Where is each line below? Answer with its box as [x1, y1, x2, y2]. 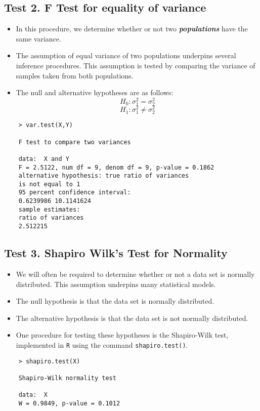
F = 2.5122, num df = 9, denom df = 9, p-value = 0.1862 [18, 163, 214, 171]
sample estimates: [18, 205, 80, 213]
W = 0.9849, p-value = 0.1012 [18, 399, 120, 407]
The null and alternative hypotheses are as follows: [16, 87, 174, 98]
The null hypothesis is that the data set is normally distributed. [16, 296, 214, 306]
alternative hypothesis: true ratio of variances [18, 172, 189, 180]
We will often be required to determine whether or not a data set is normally [16, 268, 255, 279]
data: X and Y [18, 155, 69, 162]
